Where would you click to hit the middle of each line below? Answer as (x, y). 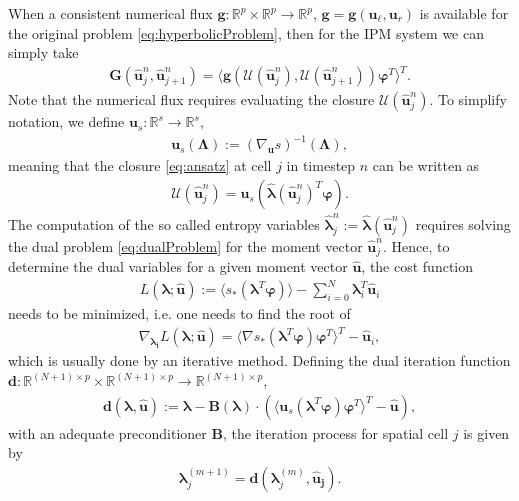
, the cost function (417, 266)
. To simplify (468, 99)
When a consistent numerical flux (110, 13)
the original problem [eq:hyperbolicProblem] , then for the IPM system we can (246, 32)
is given (486, 432)
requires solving (463, 223)
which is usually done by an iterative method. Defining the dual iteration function (259, 360)
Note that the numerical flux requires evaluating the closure (191, 99)
